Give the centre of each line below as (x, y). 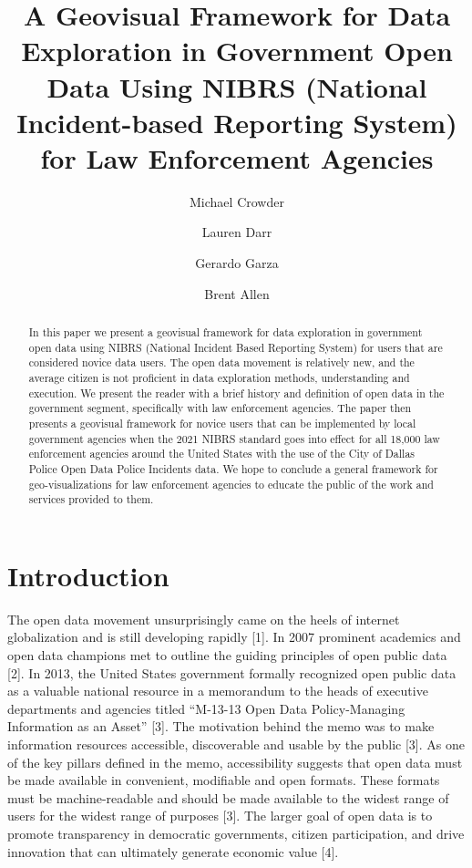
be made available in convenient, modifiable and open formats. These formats (224, 780)
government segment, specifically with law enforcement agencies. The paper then (220, 408)
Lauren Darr (237, 232)
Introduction (88, 575)
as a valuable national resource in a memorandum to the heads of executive (218, 691)
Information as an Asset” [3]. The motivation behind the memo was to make (221, 726)
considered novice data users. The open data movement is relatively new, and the (221, 362)
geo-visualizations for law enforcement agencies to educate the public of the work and (231, 484)
